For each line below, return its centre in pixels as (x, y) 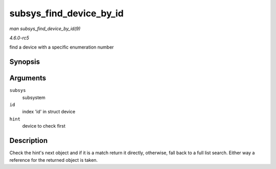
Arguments (28, 78)
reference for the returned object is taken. (54, 160)
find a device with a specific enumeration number (62, 47)
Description (29, 141)
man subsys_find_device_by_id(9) (45, 29)
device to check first (44, 126)
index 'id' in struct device (49, 112)
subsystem (34, 98)
